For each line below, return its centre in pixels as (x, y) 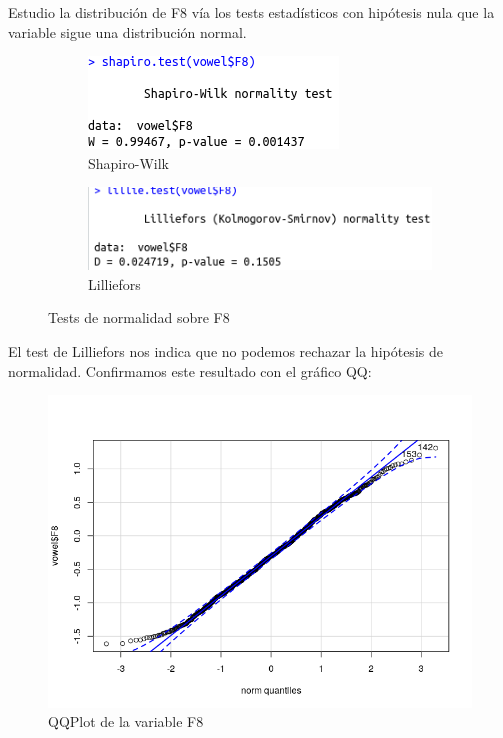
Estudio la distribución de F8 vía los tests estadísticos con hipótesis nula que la (251, 12)
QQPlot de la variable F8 (126, 721)
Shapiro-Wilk (128, 162)
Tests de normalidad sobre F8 (139, 317)
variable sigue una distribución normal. (127, 31)
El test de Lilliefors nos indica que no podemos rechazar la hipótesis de (225, 351)
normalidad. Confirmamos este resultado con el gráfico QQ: (190, 370)
